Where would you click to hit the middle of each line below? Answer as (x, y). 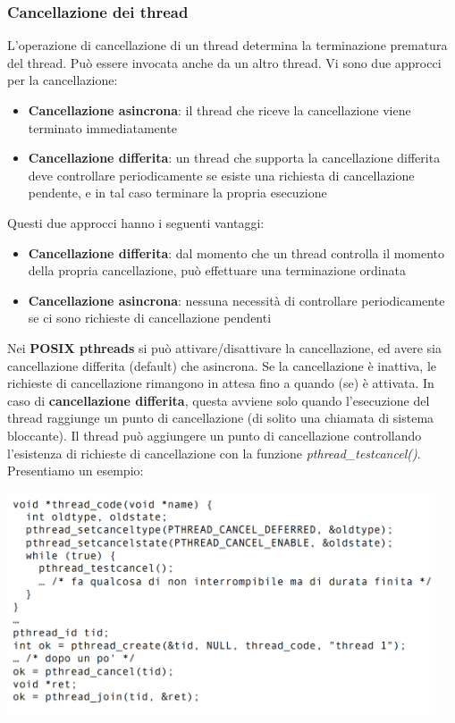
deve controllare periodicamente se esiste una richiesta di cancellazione (221, 175)
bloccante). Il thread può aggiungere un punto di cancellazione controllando (215, 435)
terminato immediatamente (102, 127)
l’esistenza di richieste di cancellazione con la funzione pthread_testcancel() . (214, 453)
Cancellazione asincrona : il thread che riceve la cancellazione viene (219, 110)
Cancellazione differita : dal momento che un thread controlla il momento (236, 252)
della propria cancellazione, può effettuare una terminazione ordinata (217, 270)
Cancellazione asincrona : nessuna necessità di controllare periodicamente (236, 300)
